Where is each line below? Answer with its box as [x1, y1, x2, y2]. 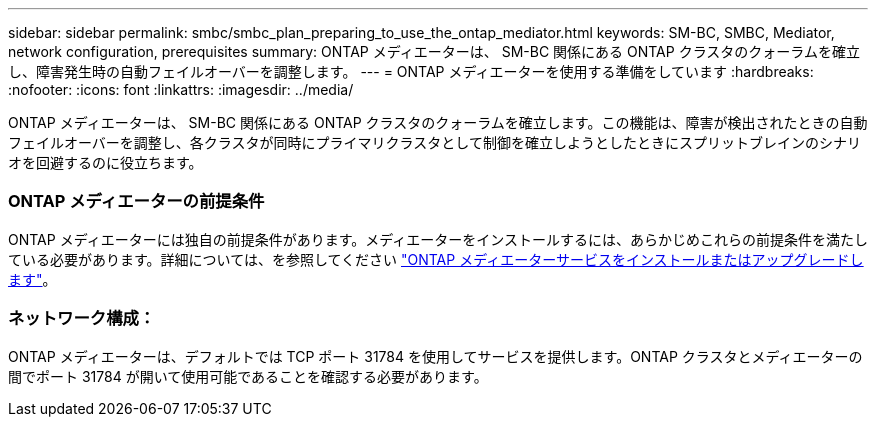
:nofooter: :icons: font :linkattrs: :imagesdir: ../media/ [8, 81, 354, 98]
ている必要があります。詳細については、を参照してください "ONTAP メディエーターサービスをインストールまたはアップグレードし [8, 250, 864, 268]
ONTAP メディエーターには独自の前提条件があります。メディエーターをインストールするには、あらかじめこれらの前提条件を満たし [8, 230, 868, 248]
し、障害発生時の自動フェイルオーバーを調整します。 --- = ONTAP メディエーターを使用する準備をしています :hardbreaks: [8, 63, 814, 80]
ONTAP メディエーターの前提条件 [8, 191, 265, 212]
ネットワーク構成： [8, 308, 156, 329]
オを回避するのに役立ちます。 [8, 154, 203, 171]
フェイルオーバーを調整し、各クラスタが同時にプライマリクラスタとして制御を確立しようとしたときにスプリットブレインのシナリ [8, 134, 861, 151]
